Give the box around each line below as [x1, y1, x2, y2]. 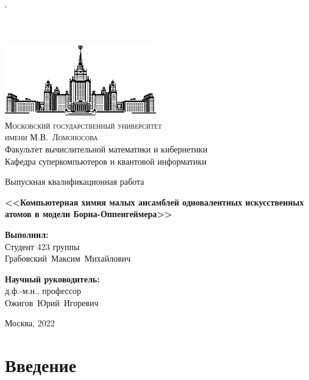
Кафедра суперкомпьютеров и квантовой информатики [5, 154, 207, 167]
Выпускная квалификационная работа [5, 175, 144, 188]
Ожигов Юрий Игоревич [5, 296, 99, 309]
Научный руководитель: [5, 272, 100, 285]
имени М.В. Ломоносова [5, 131, 98, 143]
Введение [5, 353, 77, 378]
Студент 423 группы [5, 240, 80, 253]
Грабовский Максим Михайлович [5, 252, 131, 265]
